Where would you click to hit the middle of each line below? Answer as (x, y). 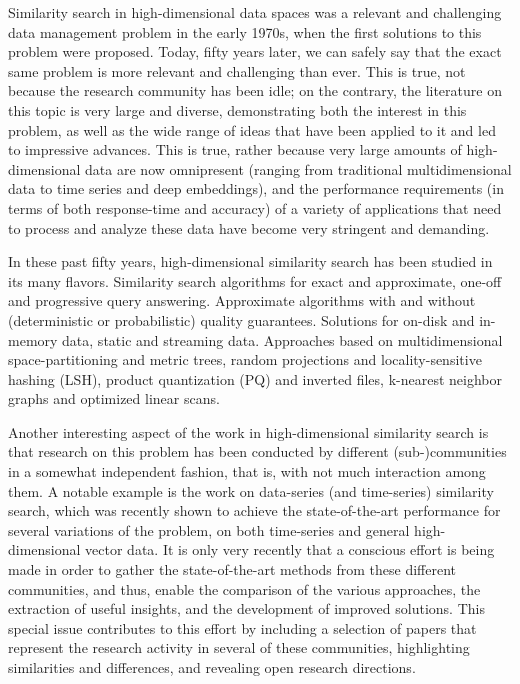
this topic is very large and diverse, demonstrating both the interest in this (237, 109)
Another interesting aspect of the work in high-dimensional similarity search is (248, 431)
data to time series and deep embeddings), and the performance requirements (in (256, 188)
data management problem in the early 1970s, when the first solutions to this (245, 31)
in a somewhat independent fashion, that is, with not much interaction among (247, 471)
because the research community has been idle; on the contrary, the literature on (255, 90)
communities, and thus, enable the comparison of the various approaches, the (244, 588)
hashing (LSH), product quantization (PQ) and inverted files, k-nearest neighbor (255, 378)
